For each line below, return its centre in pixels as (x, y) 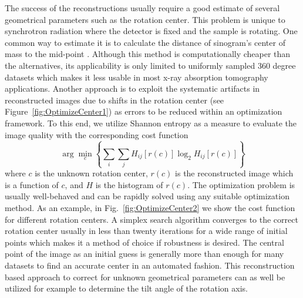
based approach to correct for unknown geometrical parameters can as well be (145, 277)
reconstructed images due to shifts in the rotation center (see (115, 100)
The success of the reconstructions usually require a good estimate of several (142, 8)
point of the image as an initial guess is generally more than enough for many (144, 254)
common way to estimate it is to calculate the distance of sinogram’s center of (145, 42)
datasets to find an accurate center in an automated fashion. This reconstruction (150, 265)
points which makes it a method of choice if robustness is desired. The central (144, 242)
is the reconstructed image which (234, 173)
